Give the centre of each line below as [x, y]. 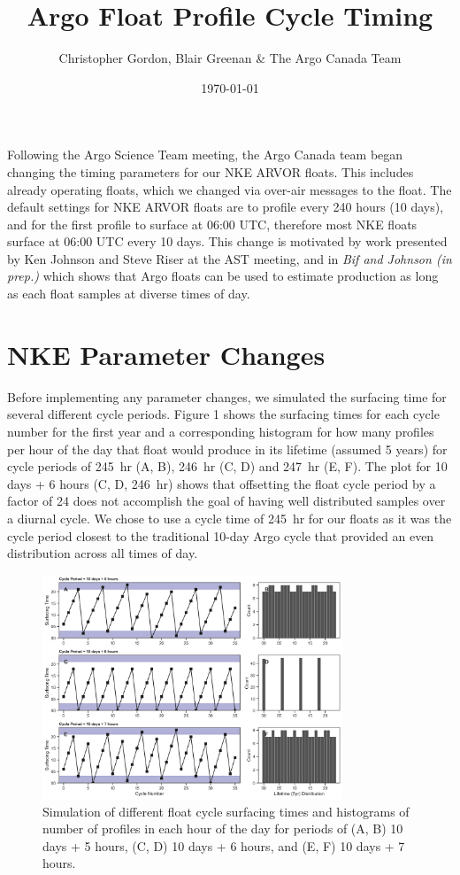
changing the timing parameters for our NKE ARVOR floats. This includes [211, 171]
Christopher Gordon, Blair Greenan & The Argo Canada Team [230, 58]
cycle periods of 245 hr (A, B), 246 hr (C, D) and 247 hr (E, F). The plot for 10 [227, 466]
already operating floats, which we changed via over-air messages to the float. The [230, 189]
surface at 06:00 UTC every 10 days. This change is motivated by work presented [227, 241]
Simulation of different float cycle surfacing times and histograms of [226, 811]
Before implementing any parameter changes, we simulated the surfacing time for [227, 396]
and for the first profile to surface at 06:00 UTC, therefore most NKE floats [212, 224]
